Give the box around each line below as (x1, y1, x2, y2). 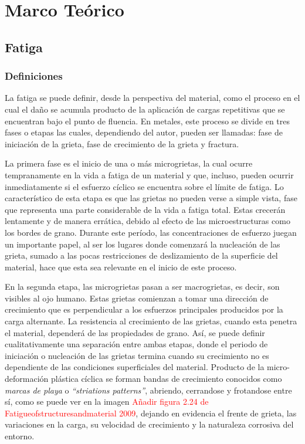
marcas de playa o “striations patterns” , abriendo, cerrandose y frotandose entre (5, 384, 292, 396)
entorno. (5, 430, 35, 442)
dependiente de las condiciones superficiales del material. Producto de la (5, 361, 265, 373)
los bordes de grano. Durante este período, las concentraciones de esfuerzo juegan (5, 226, 297, 238)
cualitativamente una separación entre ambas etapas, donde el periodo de (5, 338, 268, 350)
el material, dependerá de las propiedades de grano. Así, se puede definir (5, 326, 265, 338)
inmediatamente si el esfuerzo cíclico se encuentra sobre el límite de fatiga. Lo (5, 180, 284, 192)
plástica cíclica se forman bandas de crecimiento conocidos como (50, 372, 282, 385)
